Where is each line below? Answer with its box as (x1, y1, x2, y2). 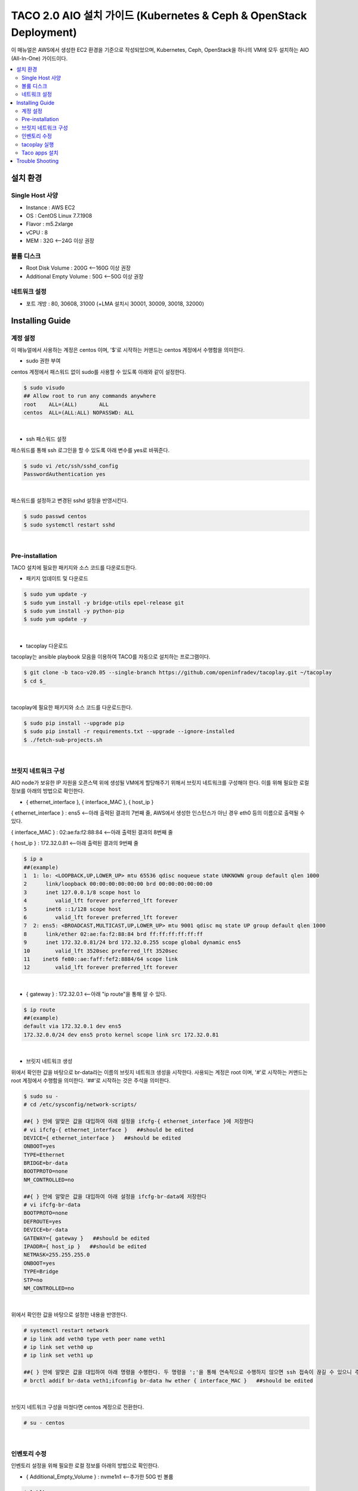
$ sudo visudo (23, 384, 65, 391)
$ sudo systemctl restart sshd (23, 521, 116, 528)
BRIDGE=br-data (23, 1160, 68, 1167)
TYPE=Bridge (23, 1268, 59, 1275)
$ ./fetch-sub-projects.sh (23, 737, 103, 743)
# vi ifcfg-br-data (23, 1202, 81, 1208)
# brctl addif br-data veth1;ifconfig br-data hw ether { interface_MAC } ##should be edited (23, 1377, 313, 1384)
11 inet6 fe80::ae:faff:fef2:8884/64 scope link (23, 955, 178, 963)
